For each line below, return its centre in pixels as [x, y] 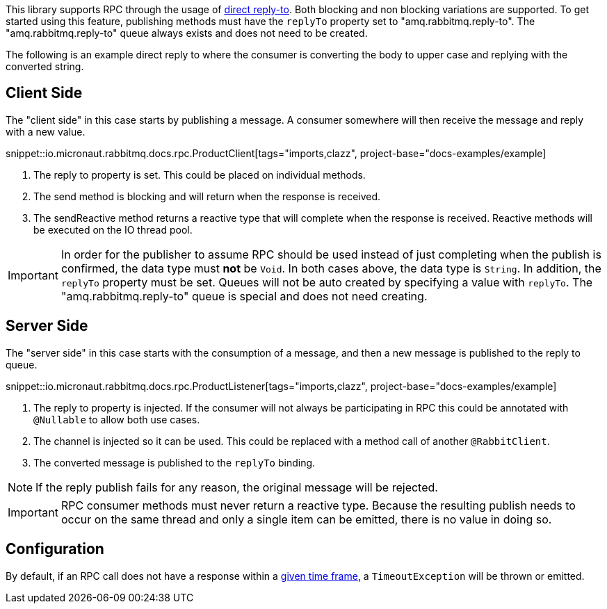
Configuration [55, 549]
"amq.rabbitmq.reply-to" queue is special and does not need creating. [244, 296]
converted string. [45, 66]
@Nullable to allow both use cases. [117, 419]
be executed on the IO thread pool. [113, 229]
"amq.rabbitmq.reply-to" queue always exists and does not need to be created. [187, 33]
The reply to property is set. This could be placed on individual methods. [200, 174]
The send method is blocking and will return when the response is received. [207, 196]
